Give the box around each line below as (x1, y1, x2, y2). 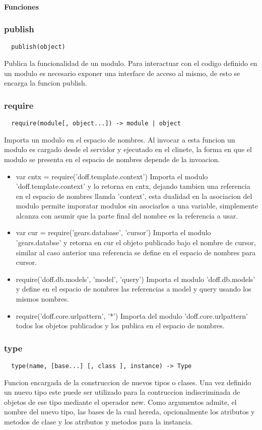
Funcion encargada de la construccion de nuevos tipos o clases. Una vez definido (4, 377, 251, 387)
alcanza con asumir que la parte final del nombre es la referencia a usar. (16, 210, 238, 221)
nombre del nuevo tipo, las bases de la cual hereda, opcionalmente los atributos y (4, 406, 255, 417)
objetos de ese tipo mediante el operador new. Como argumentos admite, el (4, 396, 237, 407)
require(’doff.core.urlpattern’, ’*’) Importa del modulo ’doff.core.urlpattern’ (16, 310, 248, 321)
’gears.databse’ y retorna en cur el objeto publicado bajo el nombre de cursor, (16, 237, 256, 248)
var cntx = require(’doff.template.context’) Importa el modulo (16, 171, 208, 181)
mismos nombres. (16, 294, 69, 304)
